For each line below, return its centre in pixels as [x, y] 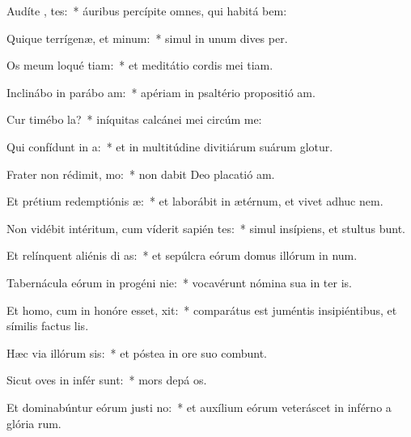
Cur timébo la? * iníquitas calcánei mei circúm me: [134, 119]
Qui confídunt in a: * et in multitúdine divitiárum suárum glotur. [170, 146]
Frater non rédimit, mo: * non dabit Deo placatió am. [141, 174]
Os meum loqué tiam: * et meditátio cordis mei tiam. [140, 65]
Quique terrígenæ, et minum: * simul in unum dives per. [147, 38]
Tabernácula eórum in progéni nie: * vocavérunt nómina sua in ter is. [179, 282]
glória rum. [34, 423]
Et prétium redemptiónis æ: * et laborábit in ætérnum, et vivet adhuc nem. [195, 201]
